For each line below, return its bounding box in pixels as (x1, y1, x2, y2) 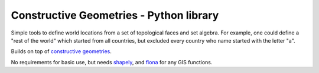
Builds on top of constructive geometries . (11, 48, 112, 55)
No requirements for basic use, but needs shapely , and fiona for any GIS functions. (11, 58, 213, 65)
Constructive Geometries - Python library (11, 9, 219, 22)
